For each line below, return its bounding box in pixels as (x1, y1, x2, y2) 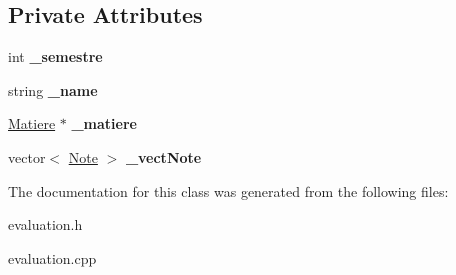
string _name (8, 79, 98, 100)
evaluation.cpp (8, 247, 97, 268)
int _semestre (8, 46, 103, 67)
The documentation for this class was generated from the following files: (8, 180, 449, 201)
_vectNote (125, 146, 202, 167)
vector (8, 146, 46, 167)
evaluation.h (8, 214, 83, 235)
